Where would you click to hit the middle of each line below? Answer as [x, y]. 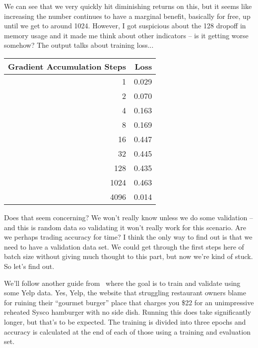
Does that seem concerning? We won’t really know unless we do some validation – [129, 217]
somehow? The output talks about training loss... [79, 45]
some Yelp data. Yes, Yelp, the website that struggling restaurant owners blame [125, 293]
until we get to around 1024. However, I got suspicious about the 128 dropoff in [125, 26]
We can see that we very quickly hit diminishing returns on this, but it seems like [128, 6]
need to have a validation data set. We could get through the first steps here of [124, 246]
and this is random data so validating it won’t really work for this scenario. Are [125, 227]
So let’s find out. [29, 266]
